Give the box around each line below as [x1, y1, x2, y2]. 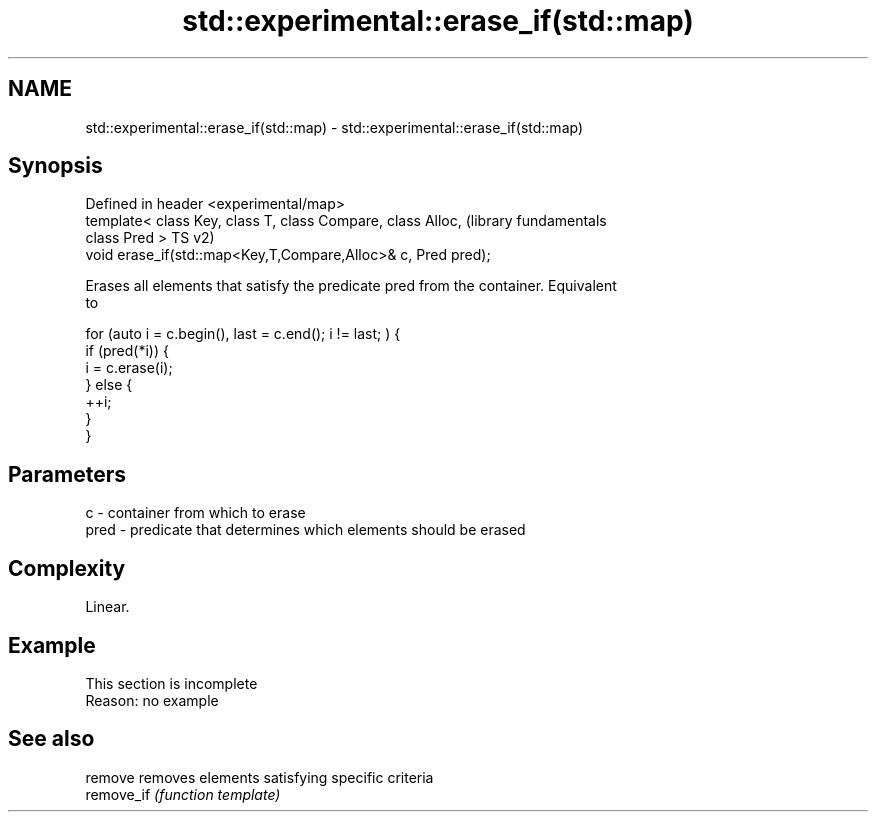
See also [8, 726, 95, 752]
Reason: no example [85, 691, 219, 709]
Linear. [85, 598, 130, 616]
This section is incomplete [85, 674, 258, 692]
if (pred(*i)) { [85, 342, 169, 360]
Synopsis [8, 153, 103, 179]
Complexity [8, 555, 126, 581]
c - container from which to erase [85, 504, 306, 522]
